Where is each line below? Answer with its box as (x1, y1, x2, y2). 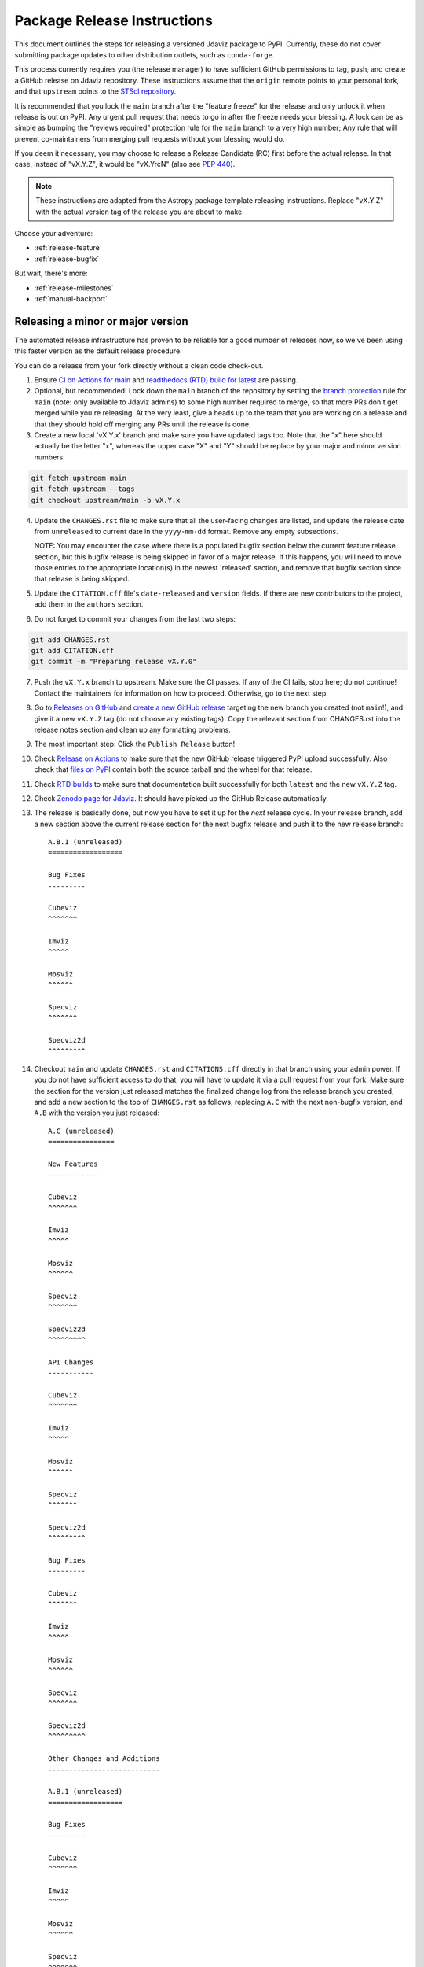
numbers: (34, 452, 66, 462)
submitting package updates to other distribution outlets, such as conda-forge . (14, 50, 275, 59)
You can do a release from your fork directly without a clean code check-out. (14, 360, 264, 370)
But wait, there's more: (14, 268, 88, 279)
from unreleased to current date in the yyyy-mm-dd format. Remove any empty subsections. (34, 526, 338, 536)
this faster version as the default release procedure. (14, 346, 182, 356)
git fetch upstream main (31, 473, 127, 482)
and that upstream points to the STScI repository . (14, 87, 177, 96)
